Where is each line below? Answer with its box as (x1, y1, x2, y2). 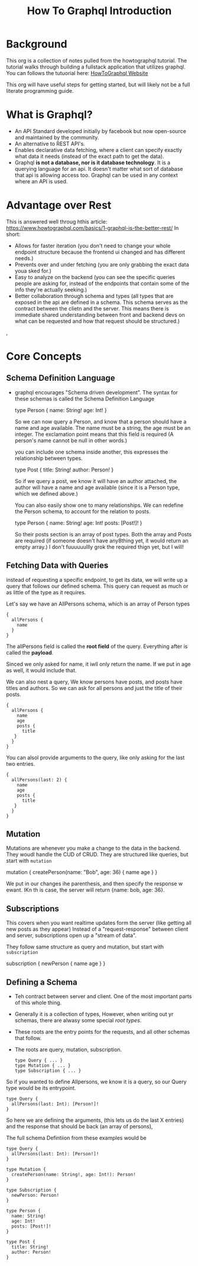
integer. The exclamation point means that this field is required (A (14, 430, 174, 438)
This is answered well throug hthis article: (6, 218, 108, 225)
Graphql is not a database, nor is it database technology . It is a (14, 158, 171, 166)
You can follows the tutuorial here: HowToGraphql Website (6, 69, 148, 76)
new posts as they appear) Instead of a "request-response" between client (6, 925, 189, 932)
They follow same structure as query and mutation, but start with (6, 943, 164, 950)
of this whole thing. (14, 999, 62, 1006)
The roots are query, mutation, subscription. (14, 1046, 122, 1053)
